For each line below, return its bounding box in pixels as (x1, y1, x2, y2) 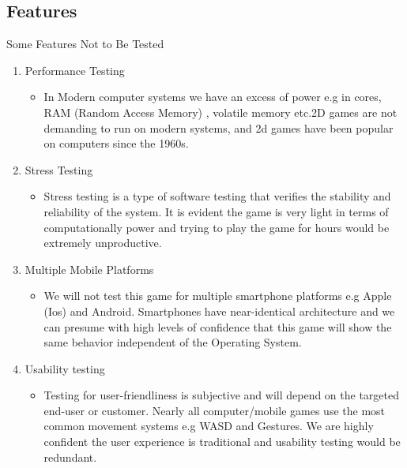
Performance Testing (24, 62, 125, 78)
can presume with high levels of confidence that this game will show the (43, 318, 392, 335)
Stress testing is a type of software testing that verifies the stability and (43, 188, 391, 204)
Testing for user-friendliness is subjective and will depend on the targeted (43, 387, 400, 403)
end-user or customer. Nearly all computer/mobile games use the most (43, 402, 386, 418)
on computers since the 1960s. (43, 135, 189, 152)
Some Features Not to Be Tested (6, 36, 164, 52)
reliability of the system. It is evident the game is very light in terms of (43, 203, 389, 219)
